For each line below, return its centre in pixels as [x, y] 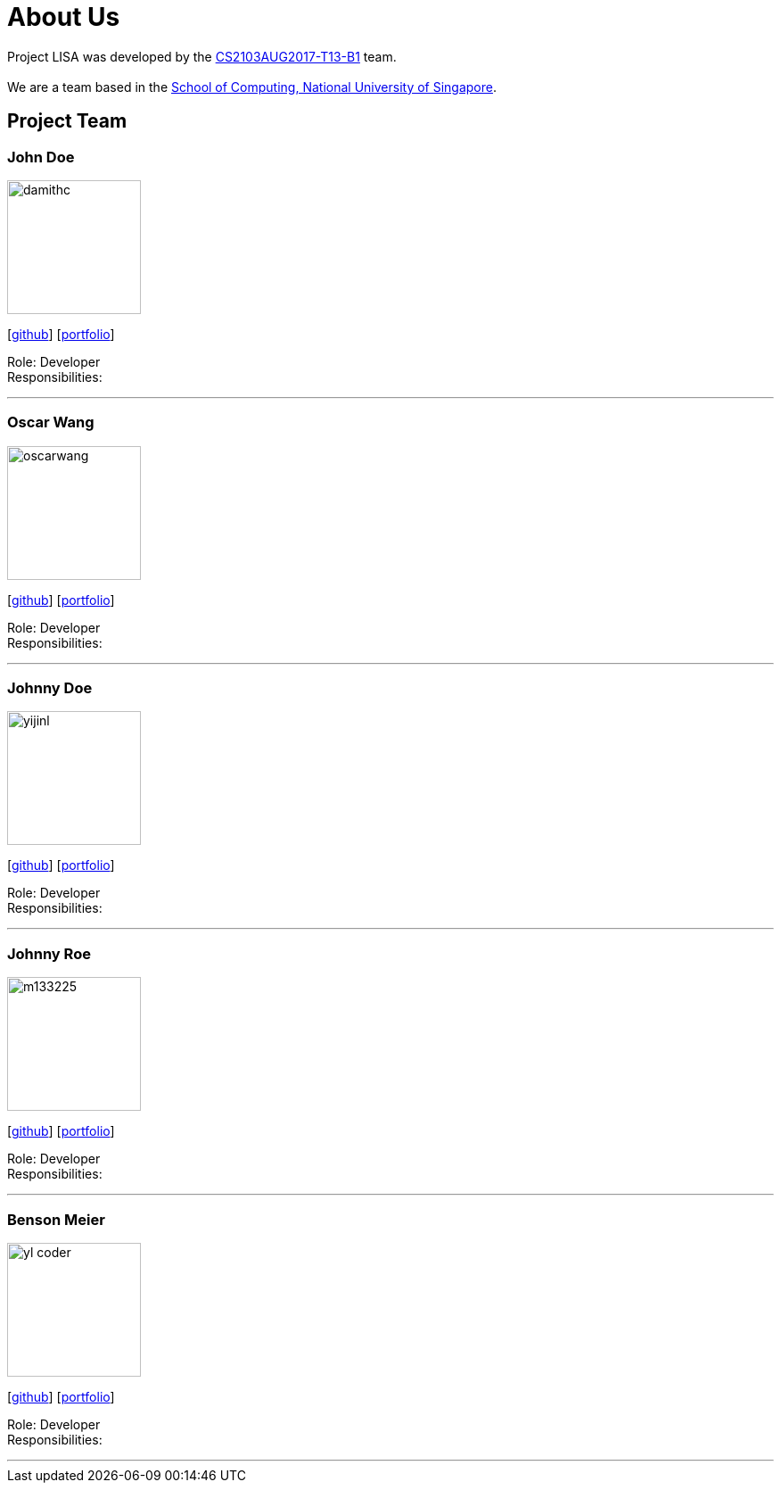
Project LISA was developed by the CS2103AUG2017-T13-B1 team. [202, 56]
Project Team [67, 121]
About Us [64, 17]
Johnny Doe [50, 688]
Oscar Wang [51, 422]
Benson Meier [56, 1219]
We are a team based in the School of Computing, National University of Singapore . [252, 87]
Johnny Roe [49, 953]
